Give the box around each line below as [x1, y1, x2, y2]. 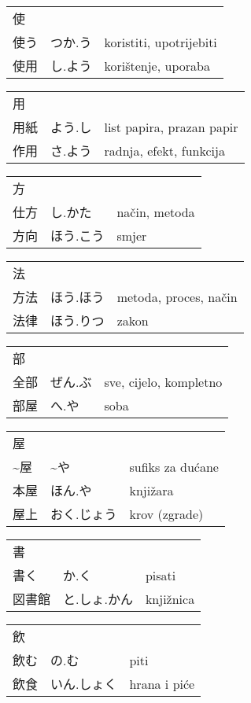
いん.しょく [50, 675, 117, 693]
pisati [145, 565, 176, 584]
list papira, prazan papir [104, 117, 238, 136]
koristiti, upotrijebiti [104, 32, 217, 51]
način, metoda [116, 202, 195, 221]
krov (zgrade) [129, 504, 204, 523]
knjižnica [145, 589, 195, 608]
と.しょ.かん [63, 590, 133, 608]
